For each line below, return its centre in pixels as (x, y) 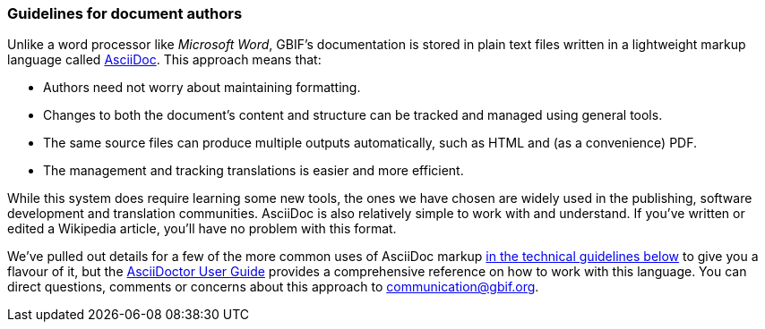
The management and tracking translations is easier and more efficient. (254, 171)
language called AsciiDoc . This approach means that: (164, 60)
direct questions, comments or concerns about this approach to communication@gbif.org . (273, 287)
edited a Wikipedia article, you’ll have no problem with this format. (202, 229)
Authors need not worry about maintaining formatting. (202, 88)
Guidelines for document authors (125, 13)
